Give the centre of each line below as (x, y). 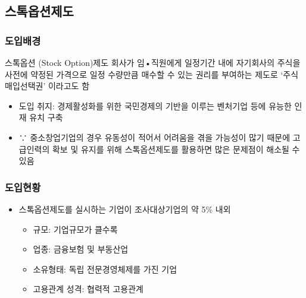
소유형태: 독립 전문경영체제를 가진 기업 (105, 269)
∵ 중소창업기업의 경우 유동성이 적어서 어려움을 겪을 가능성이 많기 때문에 (154, 137)
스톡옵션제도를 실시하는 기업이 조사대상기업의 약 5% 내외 (125, 209)
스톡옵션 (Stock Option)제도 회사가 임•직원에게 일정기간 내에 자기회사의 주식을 (153, 62)
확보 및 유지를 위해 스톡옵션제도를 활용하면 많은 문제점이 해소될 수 (176, 149)
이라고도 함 (69, 86)
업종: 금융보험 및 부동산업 (81, 249)
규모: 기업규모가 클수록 (75, 229)
